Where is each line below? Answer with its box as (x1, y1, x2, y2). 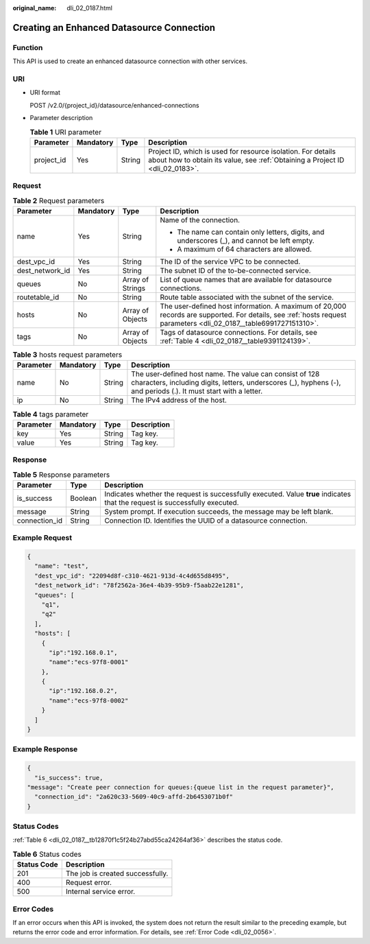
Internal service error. (65, 887, 136, 897)
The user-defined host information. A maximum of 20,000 (160, 301, 347, 311)
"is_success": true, (34, 774, 103, 781)
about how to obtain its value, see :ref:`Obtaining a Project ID (148, 155, 345, 165)
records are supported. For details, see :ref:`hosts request (160, 309, 347, 319)
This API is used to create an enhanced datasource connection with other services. (12, 57, 248, 65)
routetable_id (16, 292, 60, 302)
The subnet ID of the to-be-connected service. (160, 265, 311, 275)
